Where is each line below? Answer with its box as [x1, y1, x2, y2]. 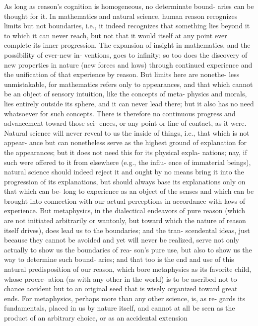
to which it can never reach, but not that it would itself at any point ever [4, 30, 227, 40]
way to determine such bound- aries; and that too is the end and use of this [4, 254, 234, 264]
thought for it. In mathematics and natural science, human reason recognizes [4, 10, 238, 21]
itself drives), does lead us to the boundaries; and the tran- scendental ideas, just [4, 225, 250, 235]
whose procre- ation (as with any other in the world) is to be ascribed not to [4, 273, 237, 284]
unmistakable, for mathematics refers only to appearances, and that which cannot [4, 79, 253, 89]
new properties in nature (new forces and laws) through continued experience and [4, 59, 253, 70]
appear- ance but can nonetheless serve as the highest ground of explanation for [4, 137, 247, 148]
